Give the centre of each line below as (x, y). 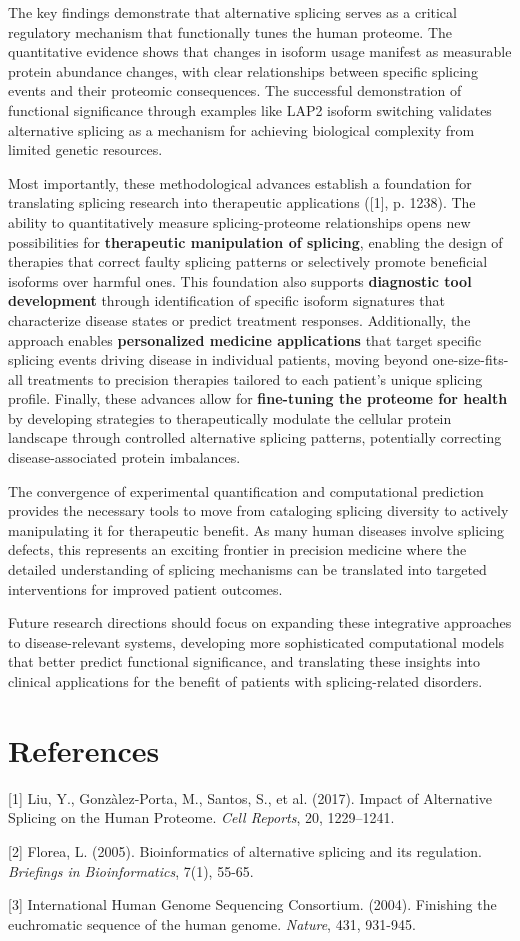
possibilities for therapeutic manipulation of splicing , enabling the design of (255, 241)
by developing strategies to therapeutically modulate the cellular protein (230, 417)
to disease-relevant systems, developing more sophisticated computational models (256, 641)
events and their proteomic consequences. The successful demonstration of (235, 90)
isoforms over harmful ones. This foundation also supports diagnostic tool (240, 280)
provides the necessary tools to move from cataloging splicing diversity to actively (258, 510)
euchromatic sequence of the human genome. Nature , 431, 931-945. (212, 923)
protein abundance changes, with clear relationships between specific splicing (243, 70)
